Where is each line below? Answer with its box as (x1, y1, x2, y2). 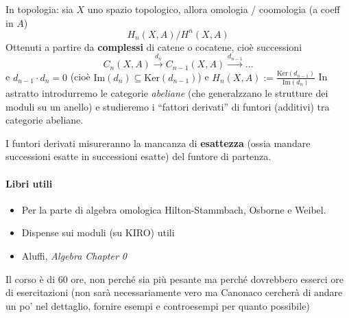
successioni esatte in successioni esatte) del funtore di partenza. (5, 149, 272, 163)
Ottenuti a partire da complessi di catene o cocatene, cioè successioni (5, 39, 302, 54)
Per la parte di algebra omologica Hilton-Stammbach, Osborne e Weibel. (21, 202, 326, 216)
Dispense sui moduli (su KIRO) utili (21, 225, 175, 240)
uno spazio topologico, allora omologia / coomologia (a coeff (87, 2, 340, 16)
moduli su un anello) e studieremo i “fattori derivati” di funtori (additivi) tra (5, 99, 330, 113)
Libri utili (5, 176, 53, 190)
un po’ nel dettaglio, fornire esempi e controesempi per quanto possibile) (5, 298, 310, 313)
